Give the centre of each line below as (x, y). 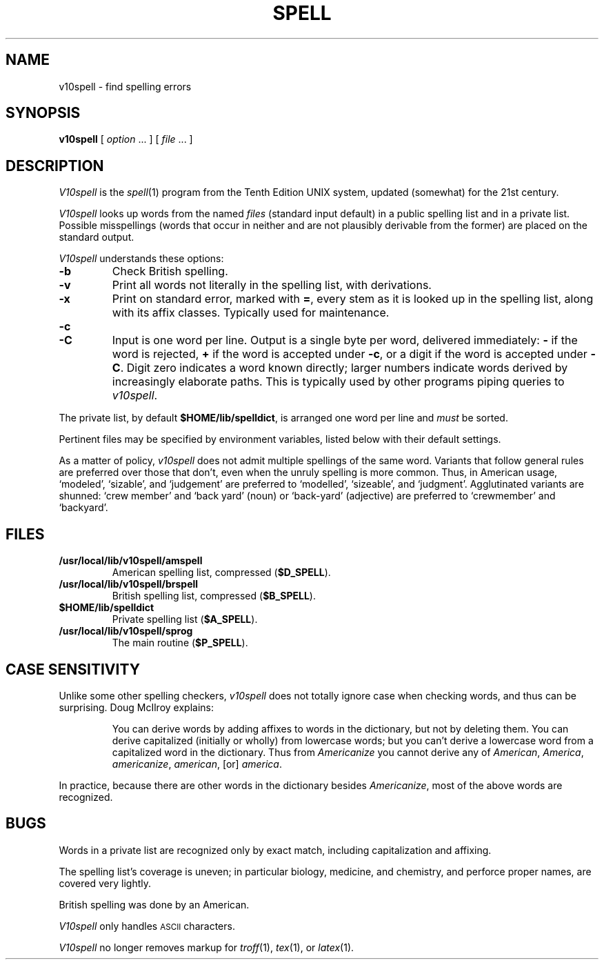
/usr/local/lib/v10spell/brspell (129, 584)
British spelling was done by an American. (154, 904)
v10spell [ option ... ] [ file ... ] (126, 139)
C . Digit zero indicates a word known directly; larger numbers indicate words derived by (340, 368)
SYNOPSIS (43, 113)
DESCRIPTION (55, 166)
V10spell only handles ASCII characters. (147, 926)
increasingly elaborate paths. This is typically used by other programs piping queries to (338, 382)
